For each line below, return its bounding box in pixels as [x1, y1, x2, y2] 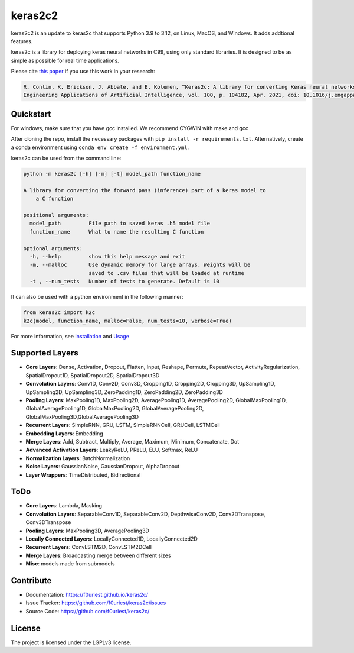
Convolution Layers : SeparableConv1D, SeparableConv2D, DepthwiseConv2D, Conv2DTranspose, [25, 510, 265, 518]
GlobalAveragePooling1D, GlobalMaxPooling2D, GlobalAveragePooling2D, [25, 405, 204, 412]
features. [11, 37, 33, 44]
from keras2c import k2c [23, 309, 96, 316]
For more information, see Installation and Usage [11, 332, 130, 340]
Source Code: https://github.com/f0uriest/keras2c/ [25, 607, 150, 615]
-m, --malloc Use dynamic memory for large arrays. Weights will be [29, 261, 251, 269]
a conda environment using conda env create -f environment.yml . [11, 144, 189, 151]
